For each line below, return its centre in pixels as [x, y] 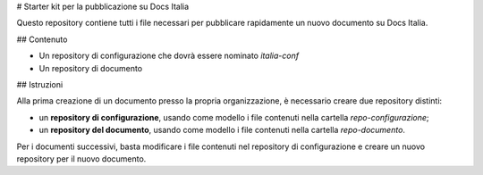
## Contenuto [42, 39]
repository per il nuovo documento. [81, 158]
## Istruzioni [40, 84]
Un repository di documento [91, 68]
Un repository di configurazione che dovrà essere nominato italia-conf [169, 56]
